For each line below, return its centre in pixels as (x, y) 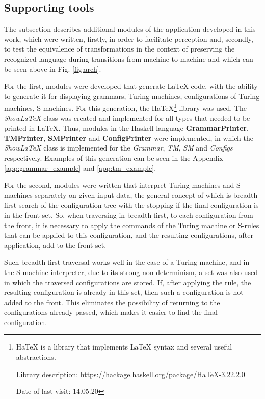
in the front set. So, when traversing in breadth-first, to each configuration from (129, 215)
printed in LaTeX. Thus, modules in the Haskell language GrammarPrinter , (126, 128)
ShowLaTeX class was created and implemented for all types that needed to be (127, 118)
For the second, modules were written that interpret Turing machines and (119, 185)
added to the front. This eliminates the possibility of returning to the (112, 302)
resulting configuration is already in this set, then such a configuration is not (124, 292)
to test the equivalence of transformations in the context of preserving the (120, 49)
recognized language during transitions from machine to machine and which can (129, 58)
